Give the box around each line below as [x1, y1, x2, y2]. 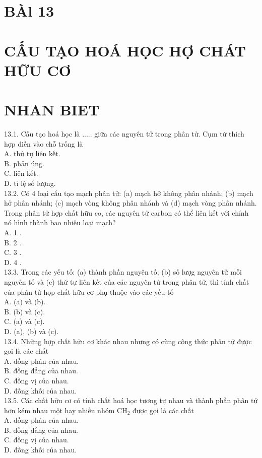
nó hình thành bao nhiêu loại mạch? [4, 217, 116, 228]
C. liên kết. [4, 168, 38, 178]
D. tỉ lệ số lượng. [4, 178, 56, 188]
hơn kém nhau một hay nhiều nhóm [4, 405, 115, 415]
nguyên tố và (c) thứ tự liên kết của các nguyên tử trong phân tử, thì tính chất [4, 276, 249, 287]
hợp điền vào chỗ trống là [4, 138, 83, 149]
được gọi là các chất [132, 405, 194, 415]
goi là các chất [4, 346, 49, 356]
